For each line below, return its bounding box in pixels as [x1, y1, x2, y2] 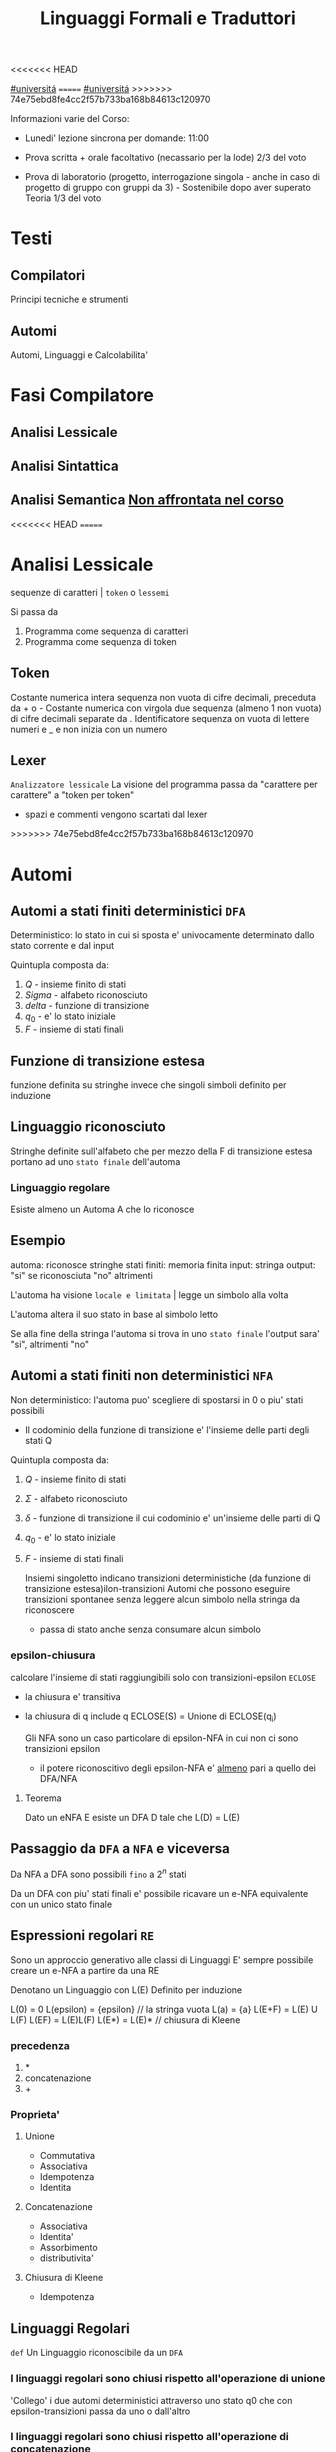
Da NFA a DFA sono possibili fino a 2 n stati [10, 1867, 187, 1881]
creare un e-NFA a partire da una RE [10, 1964, 160, 1976]
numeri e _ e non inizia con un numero [10, 723, 168, 735]
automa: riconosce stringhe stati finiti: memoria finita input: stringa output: [10, 1258, 316, 1271]
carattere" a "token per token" [10, 789, 135, 801]
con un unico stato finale [10, 1898, 113, 1911]
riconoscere [24, 1604, 75, 1616]
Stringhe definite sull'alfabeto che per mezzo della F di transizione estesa [10, 1145, 313, 1157]
